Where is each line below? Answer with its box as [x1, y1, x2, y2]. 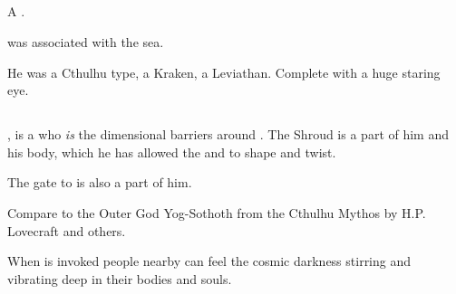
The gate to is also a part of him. [7, 173, 192, 192]
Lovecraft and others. [7, 221, 126, 240]
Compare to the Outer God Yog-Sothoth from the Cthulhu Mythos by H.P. [7, 203, 426, 222]
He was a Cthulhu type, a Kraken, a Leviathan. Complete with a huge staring [7, 62, 441, 81]
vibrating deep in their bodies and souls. [7, 269, 232, 288]
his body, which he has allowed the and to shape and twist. [7, 142, 336, 161]
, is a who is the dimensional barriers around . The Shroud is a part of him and [7, 125, 449, 144]
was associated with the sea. [7, 32, 164, 51]
